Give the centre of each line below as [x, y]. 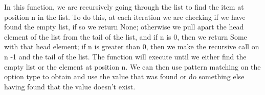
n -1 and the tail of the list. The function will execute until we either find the [125, 56]
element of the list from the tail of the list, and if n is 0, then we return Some [126, 36]
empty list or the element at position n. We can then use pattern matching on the [132, 66]
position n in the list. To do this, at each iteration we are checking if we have [125, 17]
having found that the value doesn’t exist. [70, 86]
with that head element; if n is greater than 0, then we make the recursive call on [132, 46]
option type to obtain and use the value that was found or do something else [124, 76]
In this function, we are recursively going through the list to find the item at [124, 7]
